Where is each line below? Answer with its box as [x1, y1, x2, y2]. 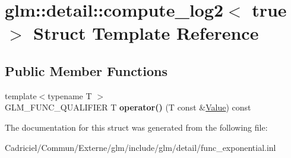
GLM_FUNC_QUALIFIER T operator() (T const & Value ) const [5, 101, 251, 113]
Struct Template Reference [33, 21, 259, 45]
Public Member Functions [5, 61, 167, 80]
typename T [48, 89, 92, 102]
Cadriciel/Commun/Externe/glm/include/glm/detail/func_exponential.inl [5, 141, 276, 153]
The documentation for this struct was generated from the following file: [5, 121, 268, 133]
